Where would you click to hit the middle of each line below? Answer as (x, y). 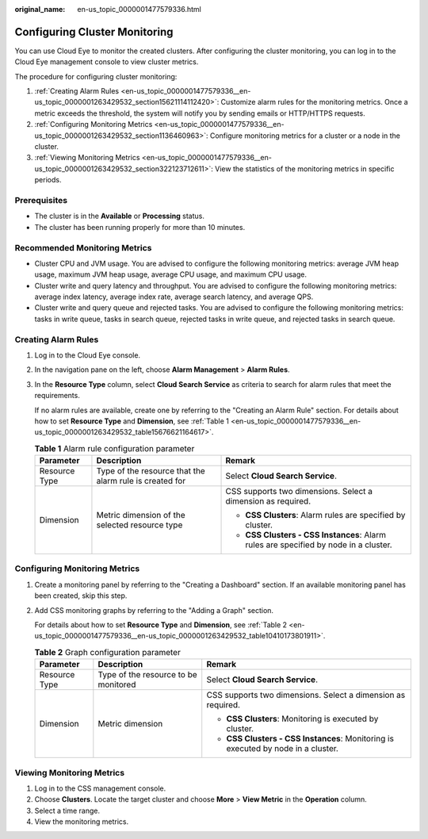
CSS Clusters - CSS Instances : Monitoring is (310, 739)
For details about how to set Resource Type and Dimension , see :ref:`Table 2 (161, 625)
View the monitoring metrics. (82, 822)
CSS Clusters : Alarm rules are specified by (325, 515)
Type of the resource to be (147, 675)
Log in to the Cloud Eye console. (88, 355)
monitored (117, 684)
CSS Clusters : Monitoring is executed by (302, 719)
